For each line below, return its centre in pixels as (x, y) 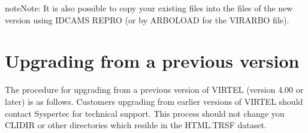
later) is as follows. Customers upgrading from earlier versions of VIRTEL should (154, 101)
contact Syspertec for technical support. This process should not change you (145, 113)
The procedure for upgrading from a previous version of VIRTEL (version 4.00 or (154, 90)
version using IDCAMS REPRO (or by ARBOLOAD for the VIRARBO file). (147, 19)
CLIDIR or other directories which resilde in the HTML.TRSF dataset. (136, 125)
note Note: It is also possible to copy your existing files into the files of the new (149, 8)
